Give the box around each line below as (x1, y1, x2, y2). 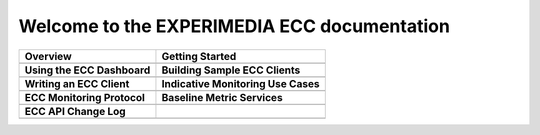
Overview (24, 49, 72, 63)
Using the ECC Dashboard (24, 63, 151, 77)
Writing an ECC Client (24, 76, 130, 90)
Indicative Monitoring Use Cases (161, 76, 320, 90)
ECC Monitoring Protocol (24, 90, 145, 104)
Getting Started (161, 49, 237, 63)
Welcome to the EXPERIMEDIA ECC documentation (18, 15, 450, 37)
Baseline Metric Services (161, 90, 284, 104)
